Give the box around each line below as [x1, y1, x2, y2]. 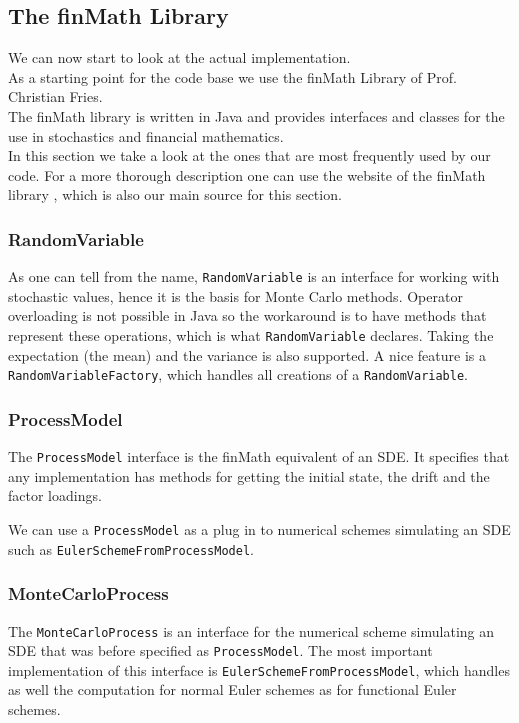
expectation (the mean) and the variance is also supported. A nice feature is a [8, 344, 486, 365]
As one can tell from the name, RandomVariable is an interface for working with [8, 266, 500, 287]
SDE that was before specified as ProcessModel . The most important [8, 640, 433, 661]
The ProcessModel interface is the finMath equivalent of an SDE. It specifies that [8, 446, 510, 467]
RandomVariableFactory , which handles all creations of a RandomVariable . [8, 364, 469, 385]
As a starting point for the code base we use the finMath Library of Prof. [8, 66, 457, 87]
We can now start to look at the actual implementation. [8, 47, 351, 68]
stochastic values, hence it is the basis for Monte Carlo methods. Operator [8, 285, 463, 306]
